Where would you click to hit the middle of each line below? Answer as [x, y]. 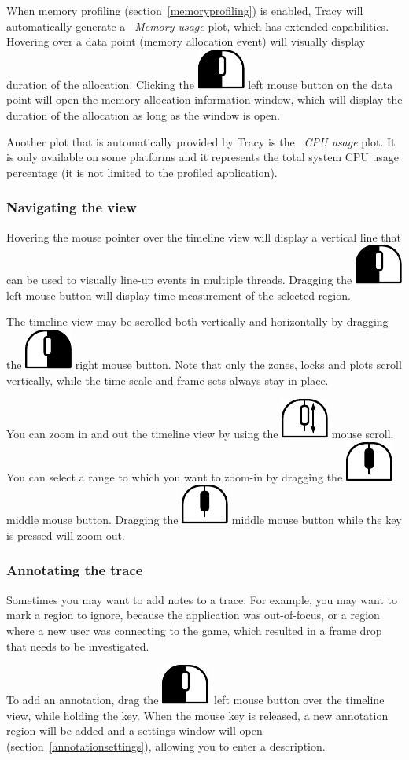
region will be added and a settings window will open [134, 730]
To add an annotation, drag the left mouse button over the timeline [195, 700]
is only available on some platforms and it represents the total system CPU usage [203, 157]
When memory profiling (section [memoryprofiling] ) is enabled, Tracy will [185, 10]
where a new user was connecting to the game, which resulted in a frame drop [194, 630]
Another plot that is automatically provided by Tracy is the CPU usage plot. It [201, 141]
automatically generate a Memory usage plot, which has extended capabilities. [198, 26]
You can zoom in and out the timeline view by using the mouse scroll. [200, 434]
